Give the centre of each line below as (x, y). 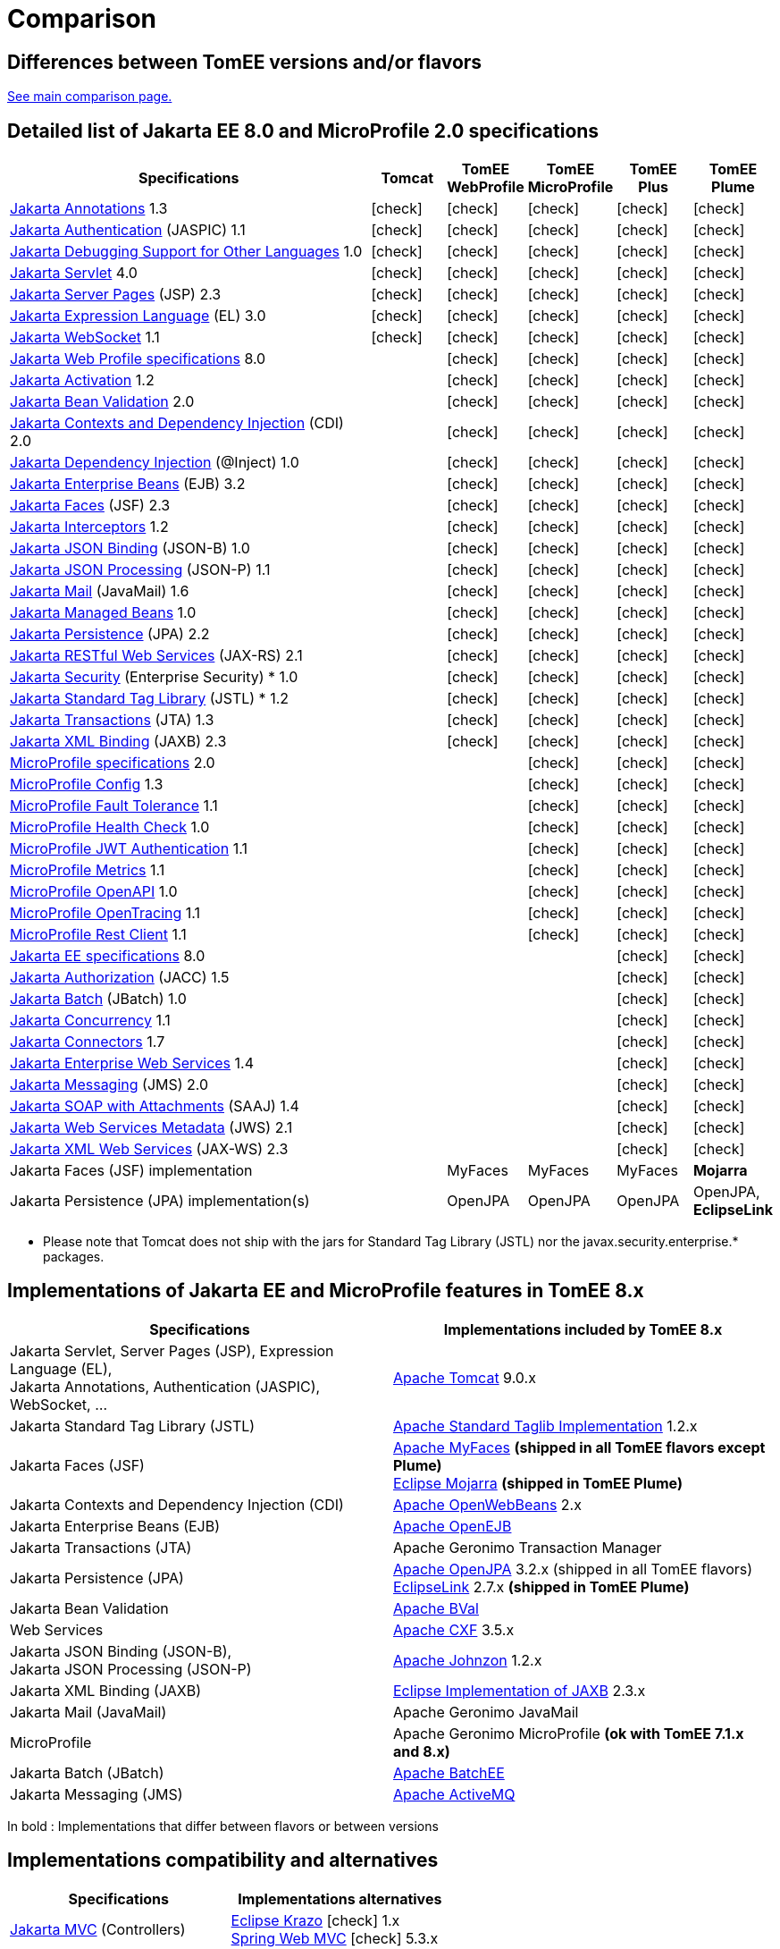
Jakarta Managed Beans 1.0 (103, 613)
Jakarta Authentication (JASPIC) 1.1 (128, 230)
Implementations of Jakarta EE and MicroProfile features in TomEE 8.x (326, 1291)
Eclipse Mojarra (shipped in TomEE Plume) (538, 1483)
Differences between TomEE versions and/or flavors (245, 62)
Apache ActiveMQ (454, 1794)
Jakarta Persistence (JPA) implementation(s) (160, 1201)
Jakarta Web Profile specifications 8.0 (138, 359)
